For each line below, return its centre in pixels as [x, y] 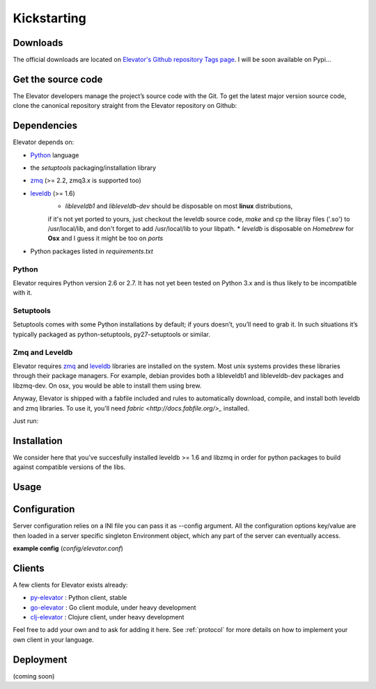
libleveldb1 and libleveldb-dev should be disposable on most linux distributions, [179, 206]
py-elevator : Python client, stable [79, 598]
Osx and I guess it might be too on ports [105, 238]
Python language [55, 155]
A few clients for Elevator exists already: [70, 585]
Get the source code [58, 79]
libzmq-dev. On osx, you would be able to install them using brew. [107, 386]
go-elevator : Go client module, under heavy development [113, 607]
